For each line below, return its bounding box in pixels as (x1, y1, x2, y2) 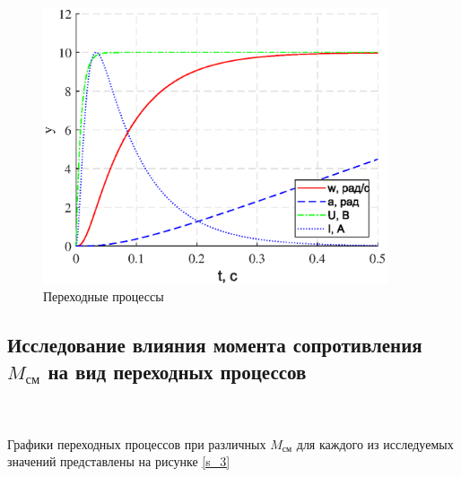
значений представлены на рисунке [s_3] (7, 452, 230, 471)
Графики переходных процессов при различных (7, 434, 266, 453)
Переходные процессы (43, 287, 164, 306)
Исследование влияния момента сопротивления (7, 331, 422, 359)
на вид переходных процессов (48, 357, 307, 385)
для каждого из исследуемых (296, 434, 454, 453)
